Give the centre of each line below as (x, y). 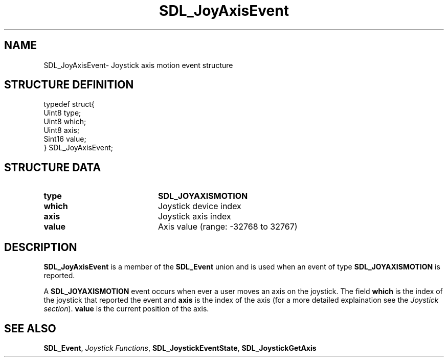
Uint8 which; (65, 122)
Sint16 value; (65, 139)
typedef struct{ (69, 104)
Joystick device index (199, 206)
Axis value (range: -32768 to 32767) (228, 227)
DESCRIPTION (41, 247)
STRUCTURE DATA (53, 167)
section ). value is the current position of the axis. (126, 309)
